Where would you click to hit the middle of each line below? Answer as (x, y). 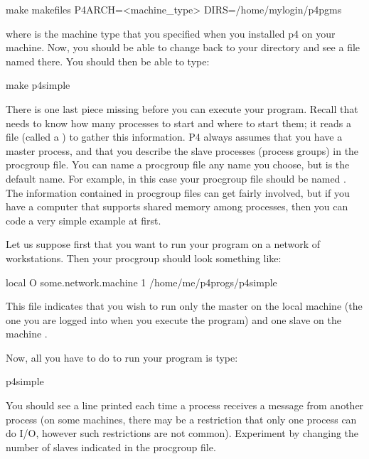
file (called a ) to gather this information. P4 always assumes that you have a (174, 137)
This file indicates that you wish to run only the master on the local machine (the (184, 306)
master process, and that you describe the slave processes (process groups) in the (182, 150)
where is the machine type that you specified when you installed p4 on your (171, 33)
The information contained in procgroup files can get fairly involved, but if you (178, 192)
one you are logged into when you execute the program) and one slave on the (173, 319)
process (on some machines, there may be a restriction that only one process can (181, 419)
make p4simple (38, 85)
